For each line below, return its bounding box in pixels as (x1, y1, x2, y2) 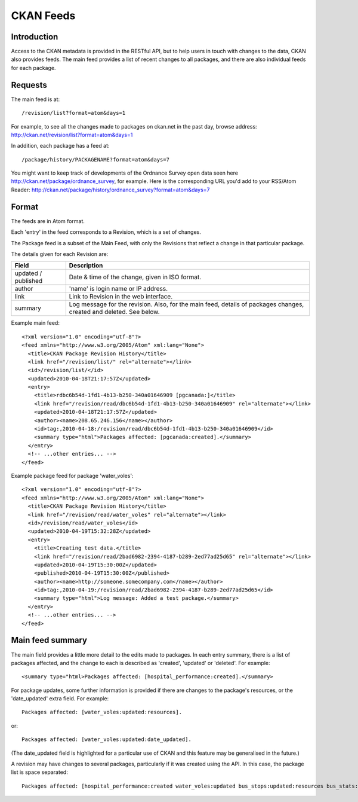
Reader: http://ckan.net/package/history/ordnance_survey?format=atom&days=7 (11, 186, 210, 193)
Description (69, 261, 103, 270)
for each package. (11, 64, 56, 71)
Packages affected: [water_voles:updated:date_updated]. (21, 736, 192, 743)
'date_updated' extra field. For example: (11, 695, 109, 702)
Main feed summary (11, 635, 88, 645)
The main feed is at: (11, 96, 60, 103)
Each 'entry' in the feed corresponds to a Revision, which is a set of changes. (11, 228, 201, 236)
